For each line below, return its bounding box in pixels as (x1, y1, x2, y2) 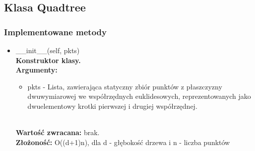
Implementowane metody (4, 25, 107, 38)
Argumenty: (15, 65, 58, 75)
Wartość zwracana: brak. (15, 127, 100, 138)
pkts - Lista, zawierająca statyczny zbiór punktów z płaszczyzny (27, 81, 222, 91)
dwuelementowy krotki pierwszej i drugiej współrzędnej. (27, 100, 197, 111)
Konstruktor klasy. (15, 55, 81, 65)
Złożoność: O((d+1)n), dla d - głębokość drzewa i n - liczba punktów (15, 137, 230, 147)
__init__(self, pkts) (15, 45, 80, 55)
